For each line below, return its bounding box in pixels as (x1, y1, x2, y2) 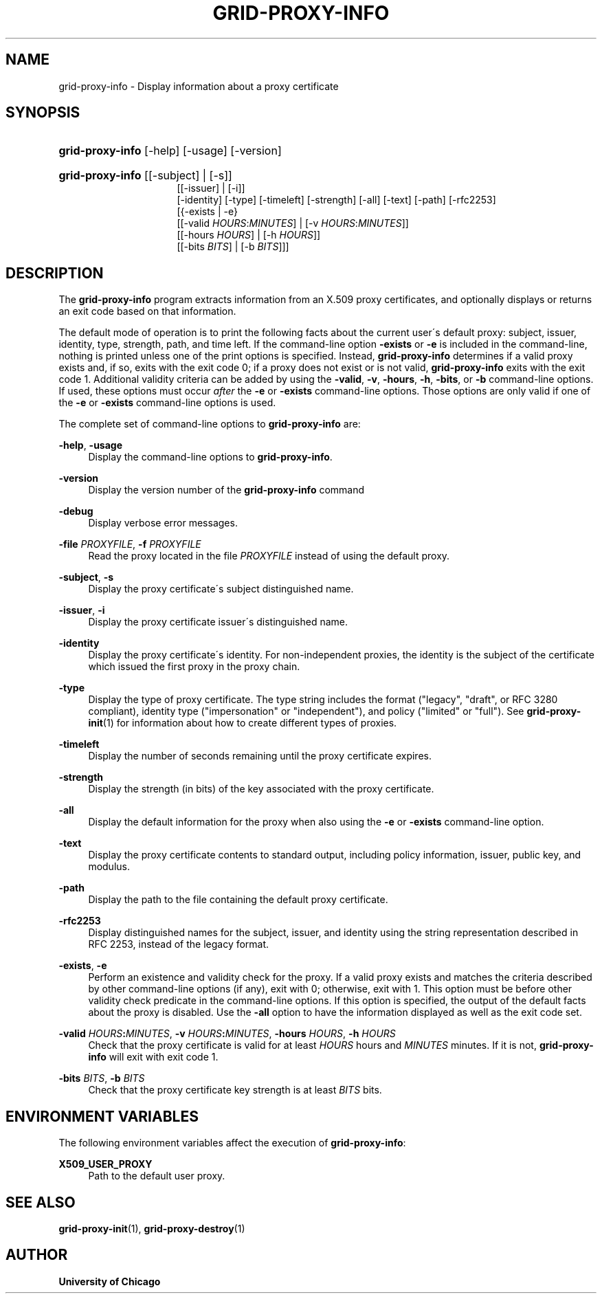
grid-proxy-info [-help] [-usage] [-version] (58, 144, 282, 158)
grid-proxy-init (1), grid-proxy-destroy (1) (58, 1222, 245, 1234)
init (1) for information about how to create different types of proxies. (88, 717, 397, 729)
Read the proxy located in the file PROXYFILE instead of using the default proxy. (88, 550, 450, 562)
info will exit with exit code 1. (88, 1051, 219, 1063)
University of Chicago (58, 1275, 161, 1287)
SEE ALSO (5, 1193, 76, 1211)
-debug (58, 505, 93, 518)
